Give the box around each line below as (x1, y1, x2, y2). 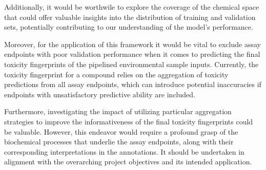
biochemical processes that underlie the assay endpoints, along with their (4, 136, 234, 147)
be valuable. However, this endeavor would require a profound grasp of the (4, 126, 238, 137)
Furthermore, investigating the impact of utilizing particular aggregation (4, 106, 232, 117)
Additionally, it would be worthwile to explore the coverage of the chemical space (4, 2, 259, 12)
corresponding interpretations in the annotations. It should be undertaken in (4, 146, 244, 157)
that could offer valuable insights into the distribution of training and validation (4, 11, 256, 22)
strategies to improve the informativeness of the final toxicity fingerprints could (4, 116, 253, 126)
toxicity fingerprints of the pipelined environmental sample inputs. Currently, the (4, 58, 259, 69)
